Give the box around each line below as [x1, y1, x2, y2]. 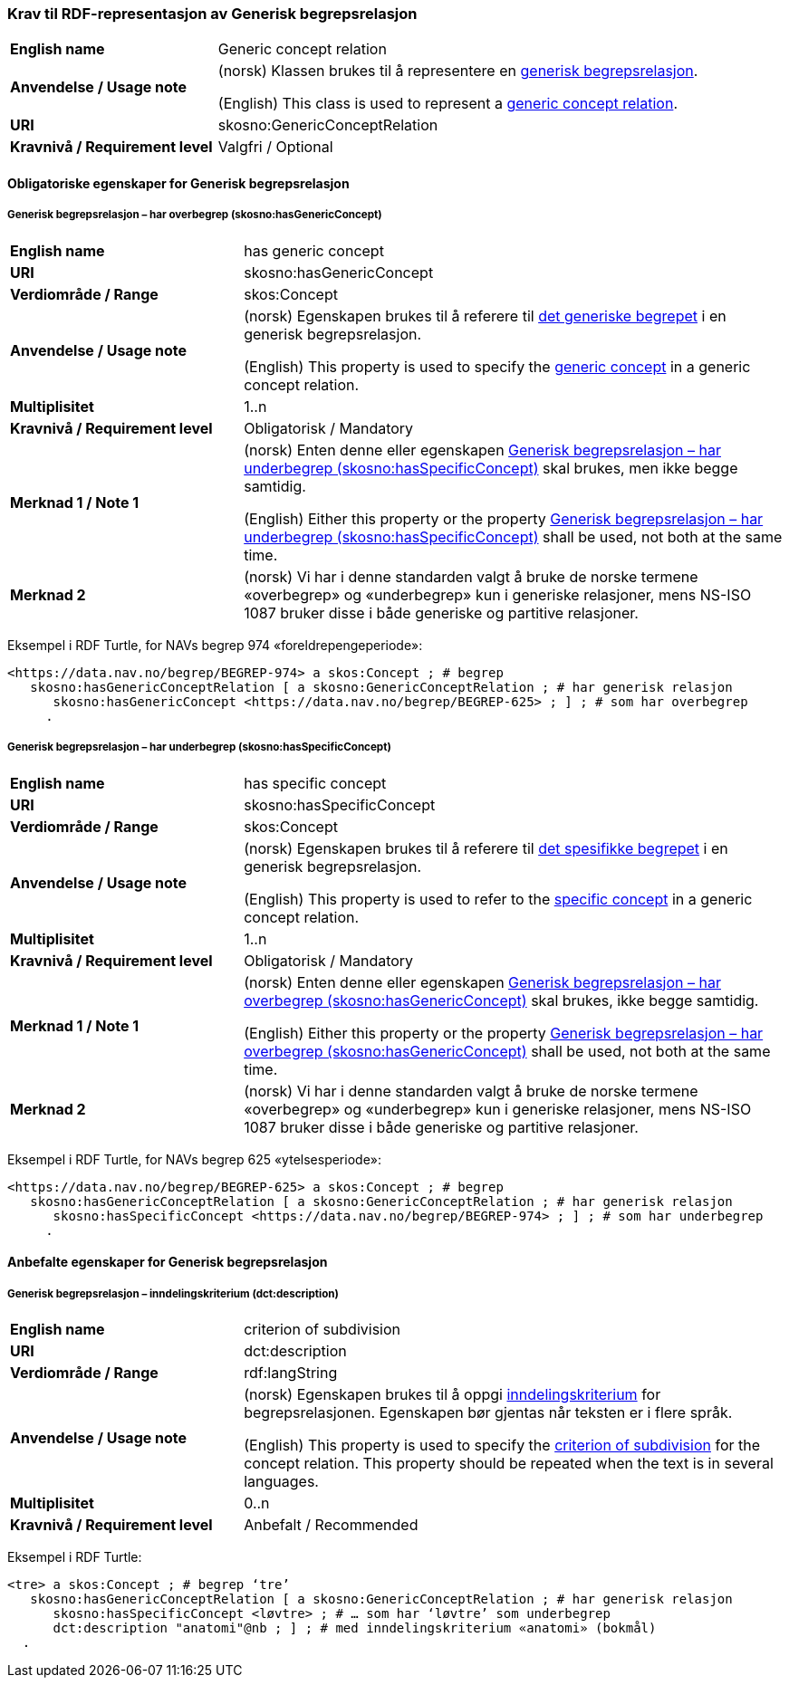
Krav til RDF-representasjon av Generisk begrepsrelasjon [7, 5, 418, 23]
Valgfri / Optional [217, 138, 333, 157]
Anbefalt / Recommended [244, 1515, 419, 1534]
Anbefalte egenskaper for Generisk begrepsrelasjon [7, 1254, 328, 1270]
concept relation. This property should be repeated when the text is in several [244, 1453, 774, 1472]
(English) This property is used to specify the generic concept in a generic [244, 357, 751, 376]
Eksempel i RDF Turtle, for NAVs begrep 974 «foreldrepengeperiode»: [7, 637, 423, 653]
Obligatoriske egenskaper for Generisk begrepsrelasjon [7, 175, 350, 191]
